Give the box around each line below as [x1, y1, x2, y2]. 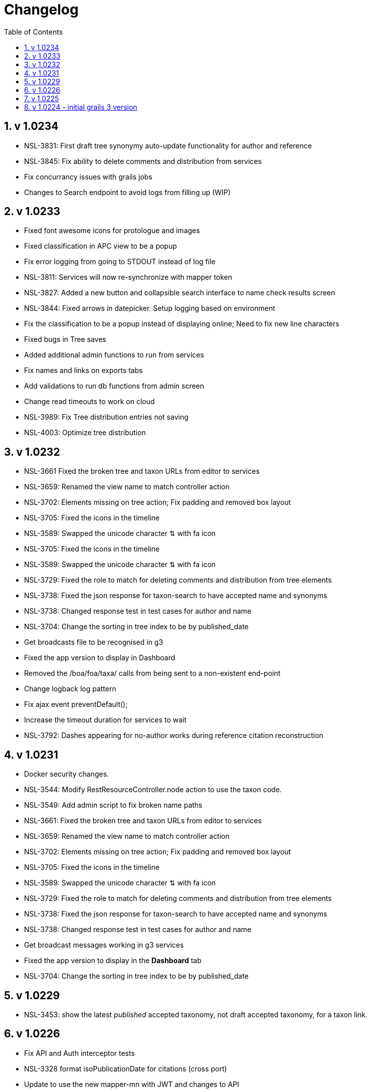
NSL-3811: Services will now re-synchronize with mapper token [24, 273, 233, 282]
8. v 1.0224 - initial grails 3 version [24, 102, 137, 111]
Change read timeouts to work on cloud [24, 397, 155, 406]
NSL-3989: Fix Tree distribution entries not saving [24, 413, 189, 422]
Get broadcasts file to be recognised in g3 [24, 638, 163, 647]
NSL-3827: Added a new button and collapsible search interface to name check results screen [24, 288, 335, 297]
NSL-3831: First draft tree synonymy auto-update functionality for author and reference [24, 141, 312, 150]
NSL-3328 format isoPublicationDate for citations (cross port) [24, 1064, 227, 1073]
